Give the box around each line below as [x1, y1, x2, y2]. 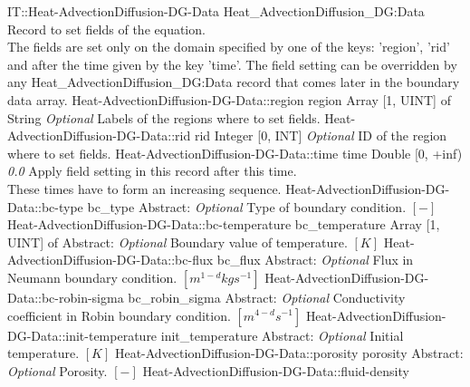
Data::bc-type [7, 197, 83, 216]
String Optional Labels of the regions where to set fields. [7, 108, 321, 127]
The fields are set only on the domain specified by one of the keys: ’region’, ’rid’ [7, 37, 450, 56]
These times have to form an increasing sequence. [7, 179, 282, 198]
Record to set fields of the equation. [7, 19, 206, 38]
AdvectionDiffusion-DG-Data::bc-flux [7, 250, 214, 269]
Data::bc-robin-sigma [7, 287, 124, 306]
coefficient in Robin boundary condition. [7, 305, 231, 324]
